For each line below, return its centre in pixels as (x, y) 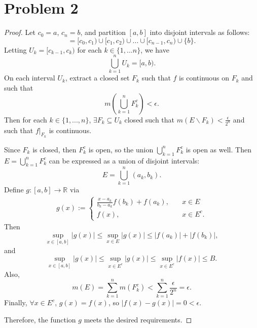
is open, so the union (121, 149)
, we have (155, 49)
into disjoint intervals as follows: (200, 32)
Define (14, 190)
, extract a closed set (97, 78)
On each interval (30, 78)
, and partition (103, 32)
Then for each (26, 119)
